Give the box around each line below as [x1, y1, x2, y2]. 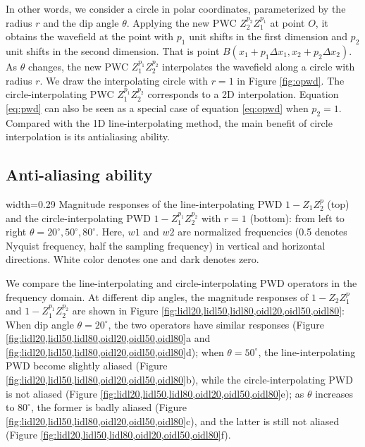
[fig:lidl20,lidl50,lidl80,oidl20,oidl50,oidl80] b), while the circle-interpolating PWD [6, 372, 353, 387]
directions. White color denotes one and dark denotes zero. [6, 252, 259, 267]
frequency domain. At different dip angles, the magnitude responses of [6, 289, 309, 304]
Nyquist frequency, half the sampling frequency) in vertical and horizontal [6, 238, 326, 252]
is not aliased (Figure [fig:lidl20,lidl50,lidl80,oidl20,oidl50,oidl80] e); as [6, 386, 304, 400]
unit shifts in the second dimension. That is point [6, 43, 220, 58]
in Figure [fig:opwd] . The [237, 73, 345, 87]
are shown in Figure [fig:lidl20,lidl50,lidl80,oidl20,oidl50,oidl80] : [72, 303, 345, 318]
